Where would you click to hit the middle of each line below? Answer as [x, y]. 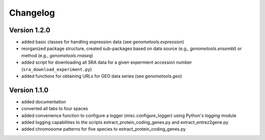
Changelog [32, 13]
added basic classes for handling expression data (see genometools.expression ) [103, 42]
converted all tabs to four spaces [55, 109]
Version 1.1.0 [29, 90]
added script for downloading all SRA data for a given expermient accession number [107, 62]
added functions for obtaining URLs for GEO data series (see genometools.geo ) [102, 76]
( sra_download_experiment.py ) [57, 69]
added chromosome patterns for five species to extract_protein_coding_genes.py [104, 129]
